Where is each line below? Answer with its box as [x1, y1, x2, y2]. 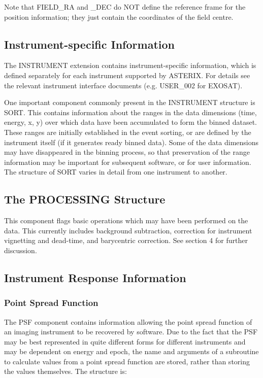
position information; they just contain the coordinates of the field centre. [4, 11, 234, 22]
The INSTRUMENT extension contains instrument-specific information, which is [4, 60, 256, 71]
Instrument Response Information [4, 269, 186, 285]
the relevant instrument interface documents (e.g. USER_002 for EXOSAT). [4, 80, 243, 90]
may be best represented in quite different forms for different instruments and [4, 336, 246, 347]
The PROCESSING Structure [4, 191, 166, 207]
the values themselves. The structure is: [4, 366, 127, 376]
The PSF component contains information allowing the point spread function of [4, 316, 252, 327]
